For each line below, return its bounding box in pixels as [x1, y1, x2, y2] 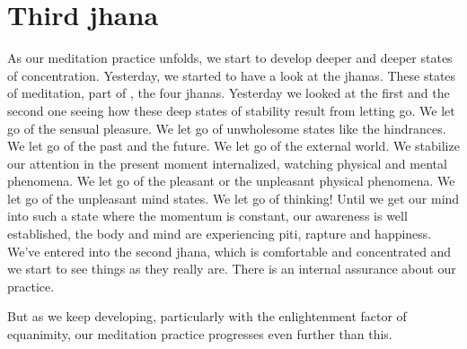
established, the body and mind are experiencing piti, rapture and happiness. [7, 224, 432, 243]
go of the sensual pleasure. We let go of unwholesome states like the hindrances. [7, 118, 446, 137]
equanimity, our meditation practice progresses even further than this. [7, 325, 392, 344]
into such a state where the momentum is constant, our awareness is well [7, 206, 408, 225]
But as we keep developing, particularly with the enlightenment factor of [7, 307, 407, 326]
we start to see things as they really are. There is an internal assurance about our [7, 259, 456, 278]
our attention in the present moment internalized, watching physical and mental [7, 153, 447, 172]
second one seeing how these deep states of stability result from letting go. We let [7, 100, 455, 119]
